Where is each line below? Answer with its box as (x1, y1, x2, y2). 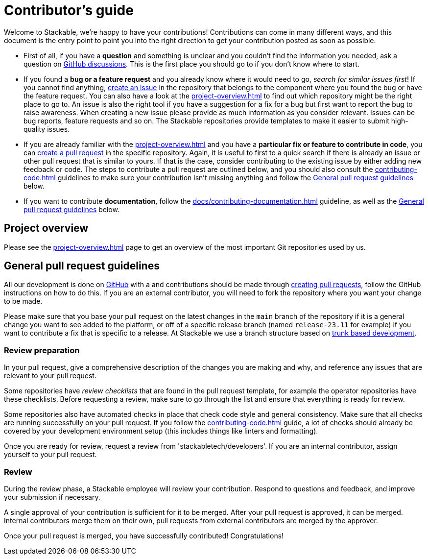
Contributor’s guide (4, 2, 134, 19)
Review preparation (4, 345, 80, 355)
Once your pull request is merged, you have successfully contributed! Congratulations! (4, 531, 284, 540)
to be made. (4, 297, 43, 306)
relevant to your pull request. (4, 371, 96, 380)
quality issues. (24, 124, 70, 133)
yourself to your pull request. (4, 450, 97, 459)
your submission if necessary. (4, 492, 100, 501)
